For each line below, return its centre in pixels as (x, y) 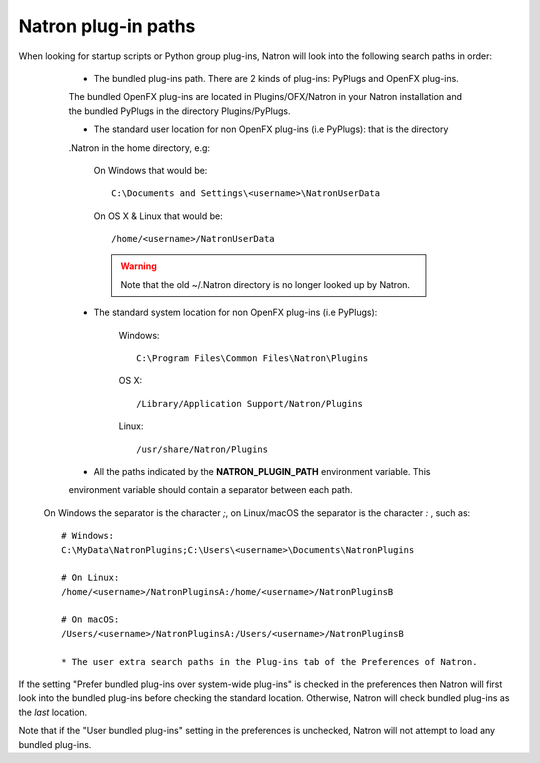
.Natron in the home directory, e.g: (139, 147)
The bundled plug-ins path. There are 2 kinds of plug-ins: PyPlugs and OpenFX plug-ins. (276, 78)
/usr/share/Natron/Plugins (202, 449)
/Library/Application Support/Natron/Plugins (250, 403)
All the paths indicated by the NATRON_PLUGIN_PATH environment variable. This (262, 471)
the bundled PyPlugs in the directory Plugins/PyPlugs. (179, 111)
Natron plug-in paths (107, 26)
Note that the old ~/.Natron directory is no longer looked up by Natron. (265, 284)
